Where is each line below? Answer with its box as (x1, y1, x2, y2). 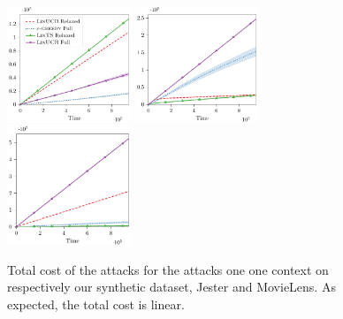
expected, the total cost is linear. (7, 294, 185, 313)
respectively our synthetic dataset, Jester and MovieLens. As (7, 277, 336, 296)
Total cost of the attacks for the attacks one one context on (7, 260, 329, 278)
